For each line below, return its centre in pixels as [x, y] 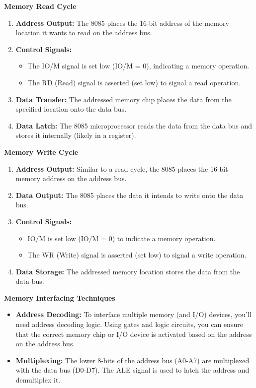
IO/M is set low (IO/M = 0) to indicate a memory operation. [122, 238]
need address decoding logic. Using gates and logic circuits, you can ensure [129, 324]
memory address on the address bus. [71, 178]
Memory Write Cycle [41, 152]
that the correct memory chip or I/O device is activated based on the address [134, 334]
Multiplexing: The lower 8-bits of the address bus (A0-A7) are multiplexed [132, 360]
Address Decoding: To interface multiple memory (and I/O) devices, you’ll [133, 314]
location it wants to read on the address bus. [84, 32]
